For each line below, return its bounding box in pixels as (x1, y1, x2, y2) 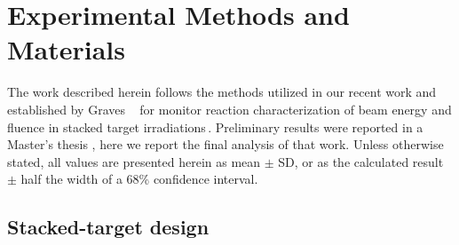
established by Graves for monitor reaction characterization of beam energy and (7, 99, 452, 118)
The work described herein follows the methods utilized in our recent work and (7, 83, 437, 101)
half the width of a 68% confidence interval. (20, 170, 258, 188)
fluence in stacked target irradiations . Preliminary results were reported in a (7, 117, 423, 136)
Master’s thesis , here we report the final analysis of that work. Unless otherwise (7, 135, 444, 154)
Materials (7, 31, 126, 67)
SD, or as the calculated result (278, 152, 444, 170)
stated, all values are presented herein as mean (7, 152, 261, 170)
